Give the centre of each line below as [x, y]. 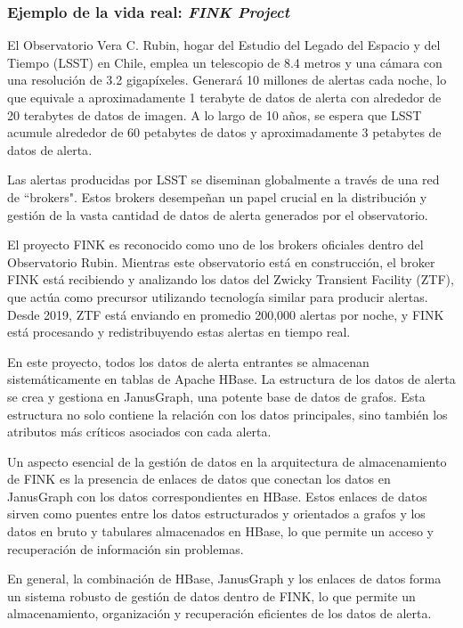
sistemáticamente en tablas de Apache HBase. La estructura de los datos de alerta [231, 379]
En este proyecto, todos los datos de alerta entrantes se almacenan [188, 361]
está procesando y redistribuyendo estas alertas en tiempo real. [179, 332]
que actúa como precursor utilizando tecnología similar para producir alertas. [218, 296]
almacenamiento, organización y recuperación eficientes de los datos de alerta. [219, 613]
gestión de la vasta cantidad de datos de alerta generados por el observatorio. [218, 214]
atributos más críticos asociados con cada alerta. [139, 432]
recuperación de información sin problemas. [126, 548]
